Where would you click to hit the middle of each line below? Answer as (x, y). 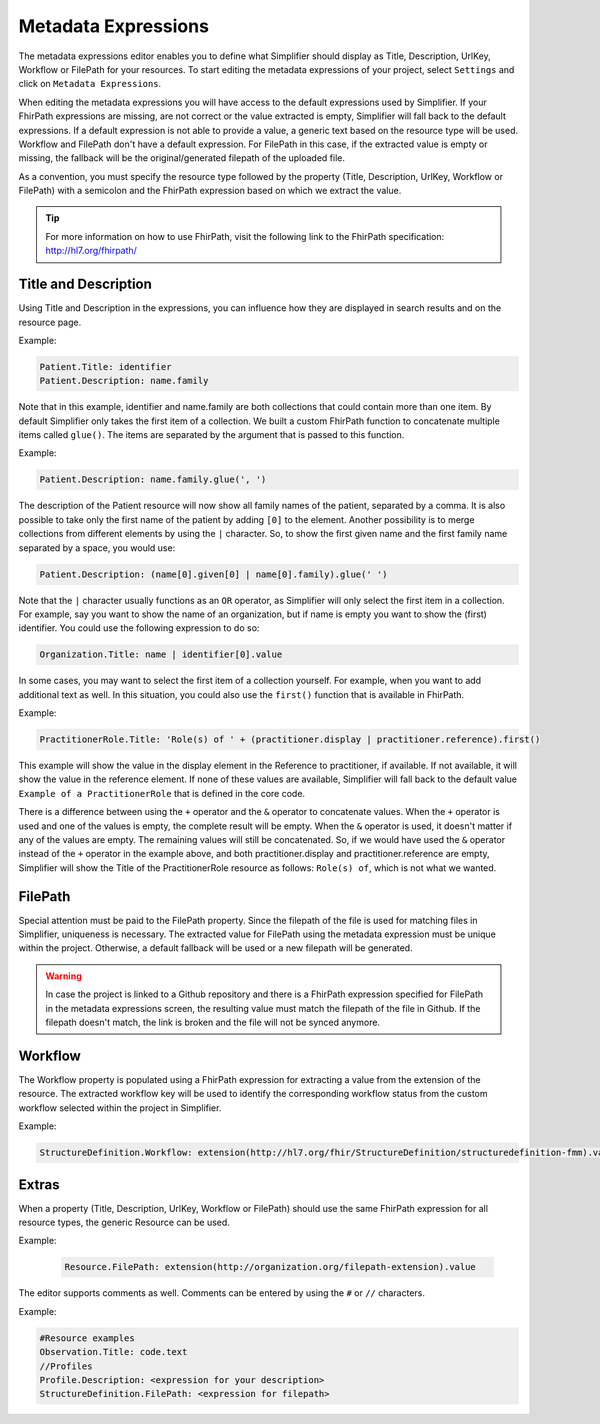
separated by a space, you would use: (97, 547)
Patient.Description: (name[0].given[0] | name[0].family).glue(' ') (213, 574)
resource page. (50, 322)
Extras (39, 1184)
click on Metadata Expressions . (90, 84)
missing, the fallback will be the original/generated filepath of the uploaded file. (181, 158)
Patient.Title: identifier (105, 366)
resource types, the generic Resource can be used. (124, 1222)
